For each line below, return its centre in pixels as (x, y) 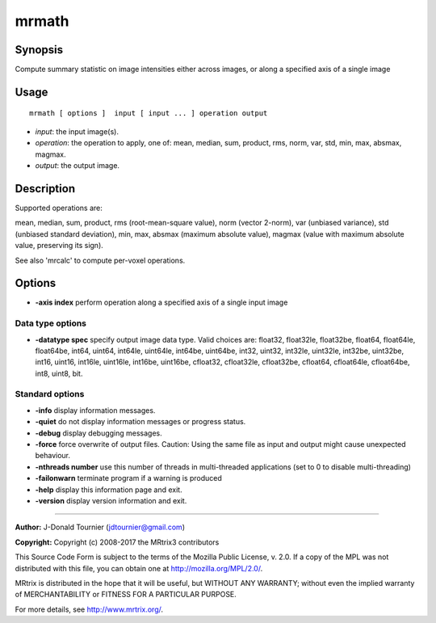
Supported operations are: (59, 208)
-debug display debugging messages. (99, 433)
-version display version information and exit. (111, 500)
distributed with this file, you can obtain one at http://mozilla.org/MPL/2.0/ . (139, 568)
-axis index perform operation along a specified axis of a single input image (161, 302)
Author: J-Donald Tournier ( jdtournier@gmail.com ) (100, 527)
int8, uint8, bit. (59, 373)
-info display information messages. (95, 410)
